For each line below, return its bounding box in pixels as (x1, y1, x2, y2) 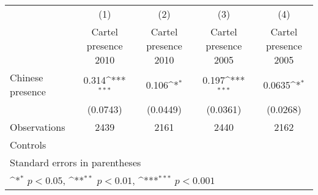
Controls (10, 138, 46, 152)
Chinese (10, 70, 43, 84)
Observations (10, 120, 65, 134)
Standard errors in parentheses (10, 155, 141, 169)
